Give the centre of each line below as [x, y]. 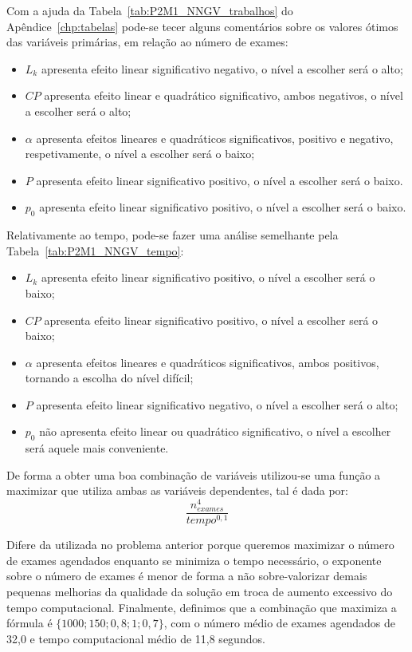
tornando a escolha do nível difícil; [109, 378]
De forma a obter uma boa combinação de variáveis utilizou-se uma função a [194, 474]
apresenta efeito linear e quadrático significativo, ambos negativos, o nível [224, 95]
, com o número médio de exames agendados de [279, 623]
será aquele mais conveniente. [97, 448]
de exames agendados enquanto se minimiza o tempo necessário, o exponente [194, 560]
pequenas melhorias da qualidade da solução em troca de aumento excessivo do [200, 591]
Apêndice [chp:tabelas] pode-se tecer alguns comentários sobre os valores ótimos [202, 26]
